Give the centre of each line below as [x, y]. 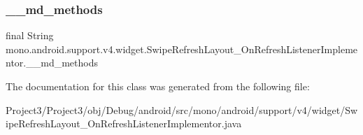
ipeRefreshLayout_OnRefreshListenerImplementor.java [124, 123]
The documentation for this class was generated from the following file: [158, 86]
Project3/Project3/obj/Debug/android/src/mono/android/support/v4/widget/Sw [182, 109]
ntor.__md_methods [52, 63]
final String [30, 35]
